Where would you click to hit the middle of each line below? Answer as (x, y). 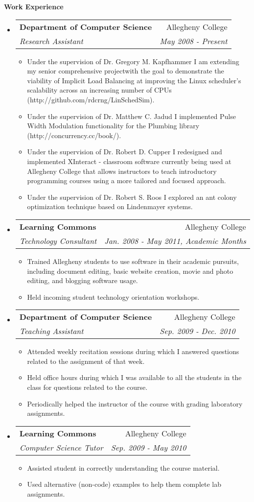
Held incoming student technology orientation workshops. (113, 297)
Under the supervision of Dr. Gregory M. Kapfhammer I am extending (133, 61)
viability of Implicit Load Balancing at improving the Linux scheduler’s (134, 80)
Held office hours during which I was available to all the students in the (134, 377)
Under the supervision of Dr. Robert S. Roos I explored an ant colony (132, 197)
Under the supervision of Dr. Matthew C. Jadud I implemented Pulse (131, 116)
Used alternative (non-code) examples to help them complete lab (124, 484)
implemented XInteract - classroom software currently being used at (129, 161)
